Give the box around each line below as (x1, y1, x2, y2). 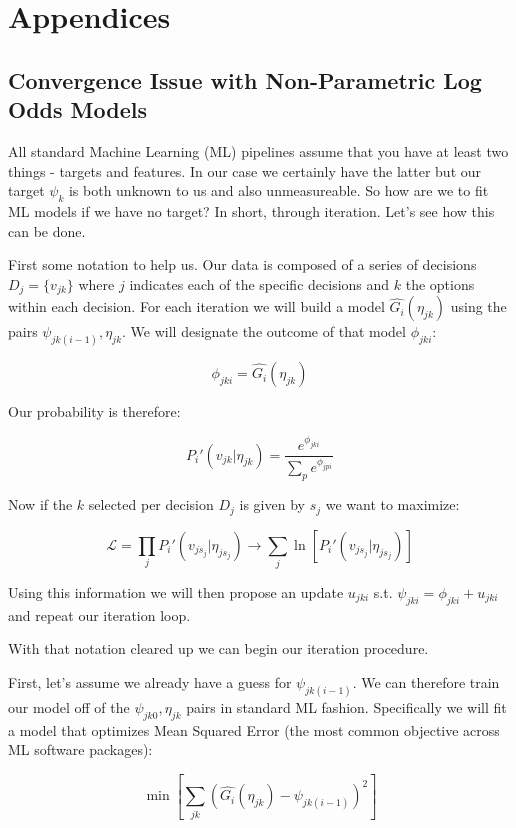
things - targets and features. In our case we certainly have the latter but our (8, 160, 482, 181)
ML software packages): (8, 739, 153, 760)
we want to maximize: (325, 494, 460, 515)
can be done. (8, 220, 86, 241)
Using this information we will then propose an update (8, 582, 344, 603)
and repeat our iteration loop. (8, 604, 191, 625)
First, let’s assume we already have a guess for (8, 672, 292, 693)
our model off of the (8, 696, 130, 717)
